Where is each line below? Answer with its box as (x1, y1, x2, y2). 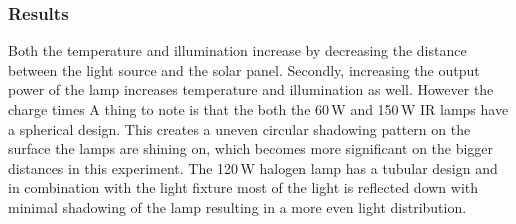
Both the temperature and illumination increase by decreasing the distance (8, 40, 467, 61)
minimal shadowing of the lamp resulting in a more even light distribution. (8, 196, 467, 217)
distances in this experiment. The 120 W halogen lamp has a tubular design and (8, 157, 498, 178)
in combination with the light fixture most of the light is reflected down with (8, 177, 479, 198)
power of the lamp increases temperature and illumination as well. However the (8, 79, 494, 100)
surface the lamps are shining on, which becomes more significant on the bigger (8, 138, 494, 159)
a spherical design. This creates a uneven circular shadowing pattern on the (8, 118, 471, 139)
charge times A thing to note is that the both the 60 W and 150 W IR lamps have (8, 99, 509, 119)
